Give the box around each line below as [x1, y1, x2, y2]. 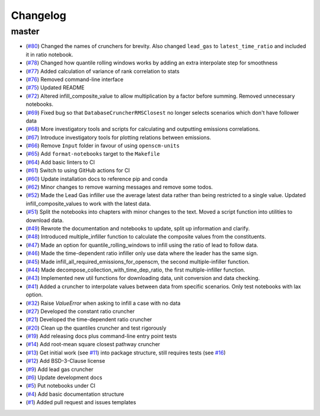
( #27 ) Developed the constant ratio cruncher [25, 308, 135, 315]
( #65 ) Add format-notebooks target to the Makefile [25, 150, 160, 157]
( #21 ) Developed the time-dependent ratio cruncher [25, 316, 152, 323]
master [11, 26, 40, 37]
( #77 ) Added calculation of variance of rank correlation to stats [25, 67, 180, 75]
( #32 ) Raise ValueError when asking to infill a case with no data [25, 299, 181, 307]
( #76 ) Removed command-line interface [25, 76, 124, 83]
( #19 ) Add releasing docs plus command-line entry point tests [25, 333, 177, 340]
